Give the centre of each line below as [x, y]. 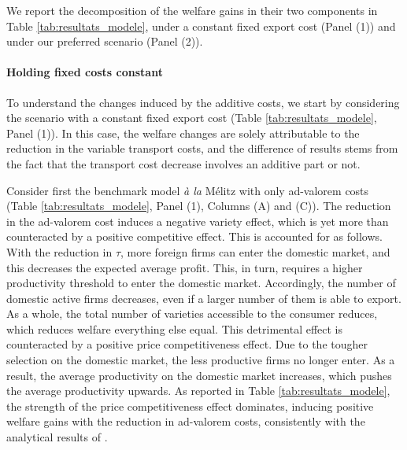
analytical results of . [57, 437]
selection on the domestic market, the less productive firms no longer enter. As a [201, 360]
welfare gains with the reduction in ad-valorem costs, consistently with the [186, 421]
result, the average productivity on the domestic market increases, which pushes [199, 375]
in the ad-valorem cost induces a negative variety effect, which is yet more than [198, 221]
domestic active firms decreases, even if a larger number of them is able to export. [204, 298]
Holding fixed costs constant [85, 72]
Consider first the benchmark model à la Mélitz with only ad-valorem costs [188, 190]
